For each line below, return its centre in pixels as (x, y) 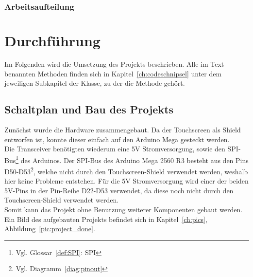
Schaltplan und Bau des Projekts (89, 109)
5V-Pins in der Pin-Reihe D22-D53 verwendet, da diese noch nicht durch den (119, 190)
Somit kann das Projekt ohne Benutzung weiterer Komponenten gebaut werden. (124, 210)
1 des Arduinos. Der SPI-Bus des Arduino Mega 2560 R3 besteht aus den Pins (132, 159)
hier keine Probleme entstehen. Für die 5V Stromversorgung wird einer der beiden (126, 181)
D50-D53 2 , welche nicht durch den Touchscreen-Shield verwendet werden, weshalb (126, 170)
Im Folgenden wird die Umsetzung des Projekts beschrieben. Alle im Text (114, 64)
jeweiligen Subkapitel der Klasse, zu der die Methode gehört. (95, 83)
